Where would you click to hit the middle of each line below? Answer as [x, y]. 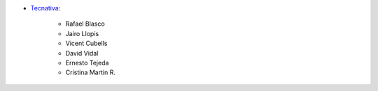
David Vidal [82, 53]
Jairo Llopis [82, 33]
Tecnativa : [45, 8]
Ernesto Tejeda [87, 63]
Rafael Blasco [85, 24]
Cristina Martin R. [90, 72]
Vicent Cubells [86, 43]
